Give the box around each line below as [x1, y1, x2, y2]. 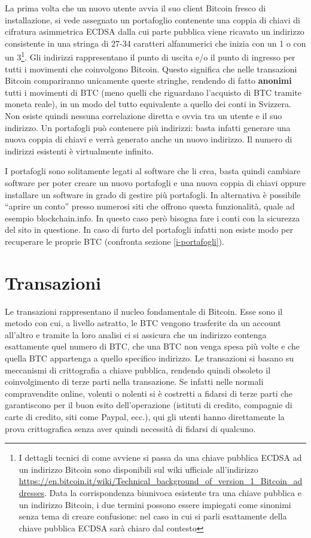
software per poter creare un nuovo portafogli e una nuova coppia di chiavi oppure [5, 176, 306, 189]
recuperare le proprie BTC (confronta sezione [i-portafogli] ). [5, 235, 224, 247]
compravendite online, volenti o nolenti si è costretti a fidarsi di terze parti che [5, 387, 293, 399]
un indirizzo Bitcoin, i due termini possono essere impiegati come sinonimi [19, 498, 291, 510]
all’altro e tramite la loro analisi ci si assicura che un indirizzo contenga [5, 328, 267, 341]
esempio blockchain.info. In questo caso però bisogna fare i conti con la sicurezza [5, 211, 300, 224]
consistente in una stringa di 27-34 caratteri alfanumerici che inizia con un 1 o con [5, 37, 306, 49]
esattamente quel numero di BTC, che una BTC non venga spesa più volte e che [5, 340, 300, 352]
